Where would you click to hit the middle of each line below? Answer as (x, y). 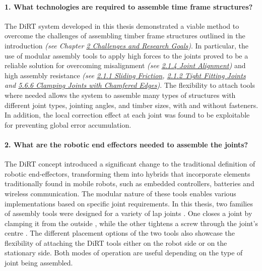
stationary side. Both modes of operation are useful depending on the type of (124, 253)
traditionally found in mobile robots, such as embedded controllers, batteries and (129, 183)
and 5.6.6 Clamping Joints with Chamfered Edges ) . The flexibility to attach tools (130, 85)
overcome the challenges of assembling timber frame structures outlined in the (125, 36)
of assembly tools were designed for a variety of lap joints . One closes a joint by (128, 213)
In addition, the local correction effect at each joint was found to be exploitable (127, 115)
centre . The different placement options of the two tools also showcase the (120, 233)
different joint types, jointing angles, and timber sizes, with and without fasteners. (132, 105)
